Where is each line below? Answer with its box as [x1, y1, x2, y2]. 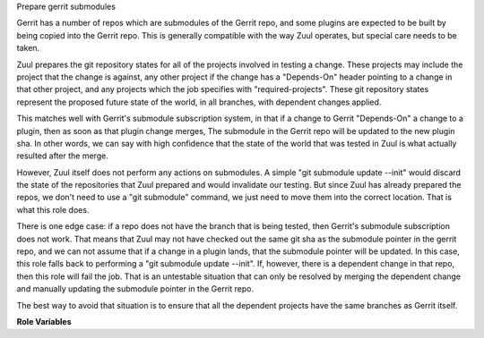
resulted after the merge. [16, 150, 109, 161]
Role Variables [16, 316, 72, 326]
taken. [16, 43, 40, 54]
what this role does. [16, 204, 90, 215]
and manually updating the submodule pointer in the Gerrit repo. [16, 283, 255, 294]
